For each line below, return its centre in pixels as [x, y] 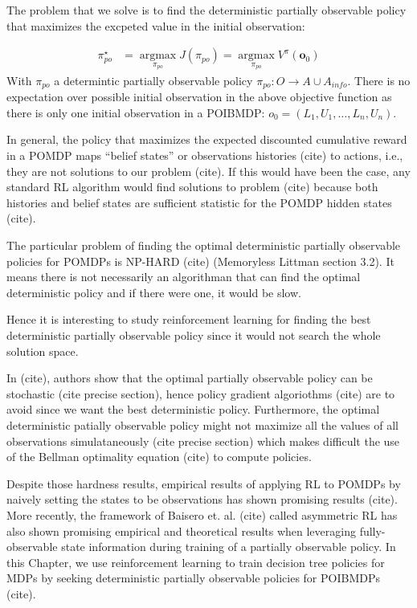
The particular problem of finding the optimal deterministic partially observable [204, 245]
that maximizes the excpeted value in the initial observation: [156, 25]
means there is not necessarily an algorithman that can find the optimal [184, 277]
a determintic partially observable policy [153, 80]
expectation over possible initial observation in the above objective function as [199, 97]
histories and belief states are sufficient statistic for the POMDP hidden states [199, 202]
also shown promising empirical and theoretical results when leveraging [181, 530]
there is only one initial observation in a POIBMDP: [136, 112]
